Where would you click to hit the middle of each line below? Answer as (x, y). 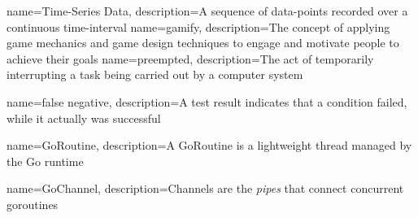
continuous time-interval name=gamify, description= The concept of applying (198, 26)
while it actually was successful (84, 118)
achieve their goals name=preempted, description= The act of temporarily (190, 58)
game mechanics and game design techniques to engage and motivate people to (203, 43)
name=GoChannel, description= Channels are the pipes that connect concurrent (205, 188)
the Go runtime (45, 161)
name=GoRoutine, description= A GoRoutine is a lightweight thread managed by (209, 145)
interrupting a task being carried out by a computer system (155, 74)
